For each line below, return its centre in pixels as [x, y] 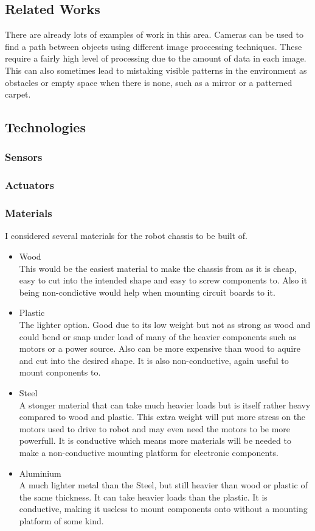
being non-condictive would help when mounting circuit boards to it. [147, 292]
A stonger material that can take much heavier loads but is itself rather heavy [165, 404]
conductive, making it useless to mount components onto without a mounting [163, 509]
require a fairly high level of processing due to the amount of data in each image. [156, 58]
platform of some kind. [61, 520]
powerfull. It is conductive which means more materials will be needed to [155, 440]
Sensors [24, 157]
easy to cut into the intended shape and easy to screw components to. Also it [163, 280]
